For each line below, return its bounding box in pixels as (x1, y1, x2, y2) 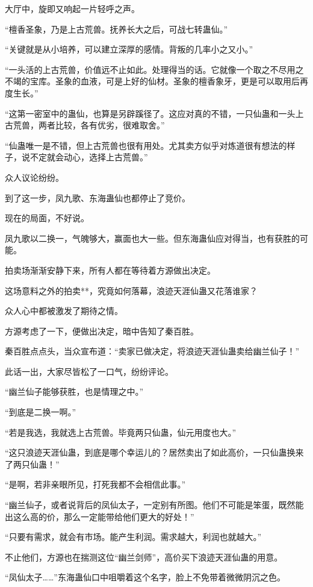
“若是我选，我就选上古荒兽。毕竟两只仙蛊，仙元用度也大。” (5, 425, 237, 438)
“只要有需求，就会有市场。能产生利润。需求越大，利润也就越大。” (5, 530, 262, 543)
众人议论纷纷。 (5, 171, 64, 183)
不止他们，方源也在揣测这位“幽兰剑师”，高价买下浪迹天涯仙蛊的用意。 (5, 550, 283, 563)
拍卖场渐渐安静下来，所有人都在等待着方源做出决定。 (5, 263, 215, 276)
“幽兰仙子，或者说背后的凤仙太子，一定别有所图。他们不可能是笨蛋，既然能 (5, 498, 304, 511)
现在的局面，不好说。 (5, 212, 89, 224)
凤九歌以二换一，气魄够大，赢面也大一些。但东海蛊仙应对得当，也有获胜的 (5, 231, 300, 244)
